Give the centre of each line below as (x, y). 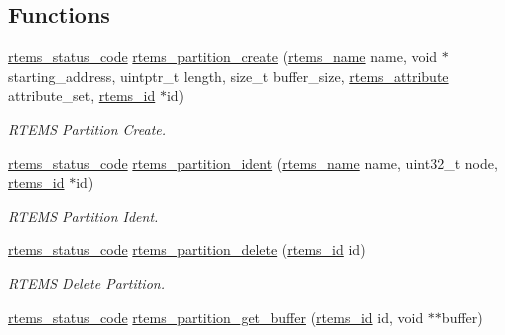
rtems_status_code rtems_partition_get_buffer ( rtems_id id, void (216, 316)
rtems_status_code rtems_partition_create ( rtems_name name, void (223, 56)
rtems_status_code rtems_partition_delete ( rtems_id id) (187, 249)
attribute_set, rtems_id (82, 95)
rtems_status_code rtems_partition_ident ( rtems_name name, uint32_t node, (253, 162)
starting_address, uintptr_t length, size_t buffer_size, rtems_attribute (228, 75)
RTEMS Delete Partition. (86, 282)
